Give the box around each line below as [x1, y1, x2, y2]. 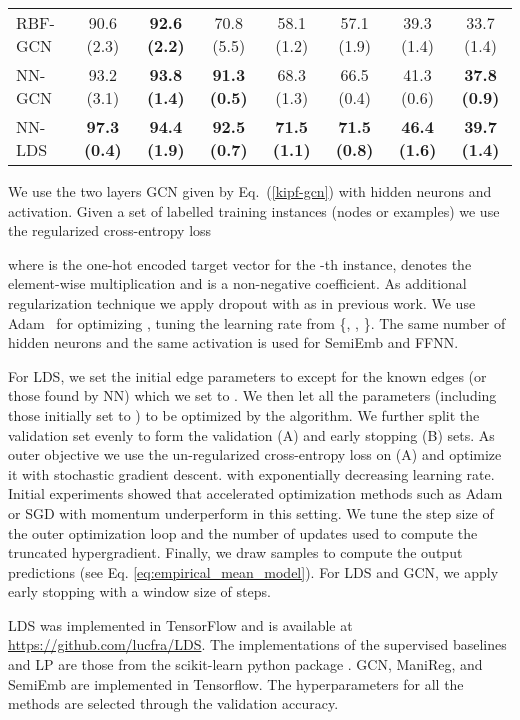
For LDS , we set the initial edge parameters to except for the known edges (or [8, 365, 487, 386]
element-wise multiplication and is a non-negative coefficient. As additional [8, 273, 467, 294]
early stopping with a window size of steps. [8, 581, 271, 602]
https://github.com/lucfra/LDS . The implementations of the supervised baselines [8, 634, 507, 655]
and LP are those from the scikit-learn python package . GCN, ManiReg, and [8, 654, 483, 675]
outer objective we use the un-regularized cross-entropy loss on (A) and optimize [8, 444, 502, 465]
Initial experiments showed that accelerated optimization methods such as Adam [8, 483, 503, 504]
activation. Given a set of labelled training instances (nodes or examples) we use [8, 200, 500, 221]
